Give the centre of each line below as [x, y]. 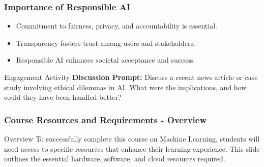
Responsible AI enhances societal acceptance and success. [106, 60]
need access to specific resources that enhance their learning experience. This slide [132, 148]
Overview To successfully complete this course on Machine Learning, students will [132, 138]
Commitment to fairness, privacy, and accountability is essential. [116, 26]
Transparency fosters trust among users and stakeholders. [106, 43]
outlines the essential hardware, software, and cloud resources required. [115, 159]
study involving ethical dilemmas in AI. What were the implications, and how [125, 87]
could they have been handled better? [63, 97]
